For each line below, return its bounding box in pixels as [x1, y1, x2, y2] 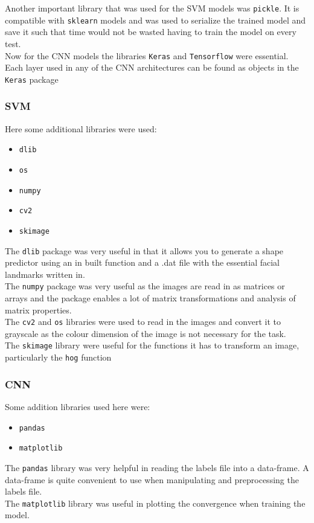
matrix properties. [5, 303, 72, 316]
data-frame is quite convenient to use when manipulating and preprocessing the [5, 473, 299, 486]
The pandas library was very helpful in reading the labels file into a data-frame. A [5, 461, 309, 473]
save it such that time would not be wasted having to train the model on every [5, 25, 296, 38]
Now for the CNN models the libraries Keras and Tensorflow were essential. [5, 49, 289, 62]
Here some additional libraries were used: [5, 122, 157, 135]
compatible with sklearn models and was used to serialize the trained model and [5, 13, 306, 26]
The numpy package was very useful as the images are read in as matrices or [5, 280, 285, 292]
